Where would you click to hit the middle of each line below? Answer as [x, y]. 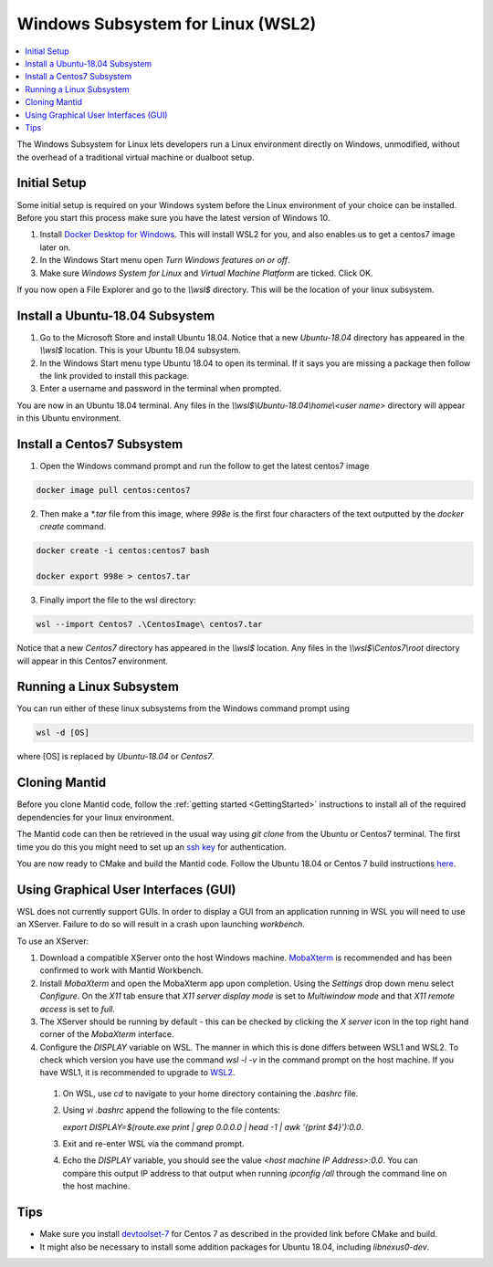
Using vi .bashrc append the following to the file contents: [171, 1110]
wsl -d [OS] [63, 733]
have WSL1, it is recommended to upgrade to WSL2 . [137, 1073]
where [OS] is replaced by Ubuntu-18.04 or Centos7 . [115, 757]
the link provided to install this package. [115, 376]
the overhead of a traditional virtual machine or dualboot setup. [136, 157]
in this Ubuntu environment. [69, 418]
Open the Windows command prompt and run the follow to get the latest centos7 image [205, 466]
